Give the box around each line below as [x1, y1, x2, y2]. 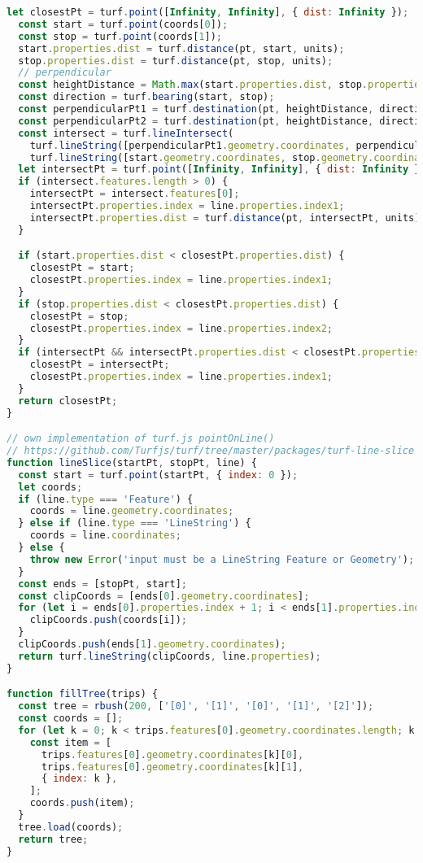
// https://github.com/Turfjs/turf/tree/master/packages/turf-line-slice [7, 445, 415, 457]
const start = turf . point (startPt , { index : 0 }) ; [18, 469, 299, 481]
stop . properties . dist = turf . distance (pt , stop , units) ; [18, 54, 334, 67]
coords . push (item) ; [29, 797, 135, 809]
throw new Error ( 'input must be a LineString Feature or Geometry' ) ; [29, 553, 415, 565]
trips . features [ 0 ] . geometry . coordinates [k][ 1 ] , [41, 761, 304, 773]
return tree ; [18, 833, 89, 845]
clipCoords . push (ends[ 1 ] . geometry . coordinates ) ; [18, 639, 286, 651]
